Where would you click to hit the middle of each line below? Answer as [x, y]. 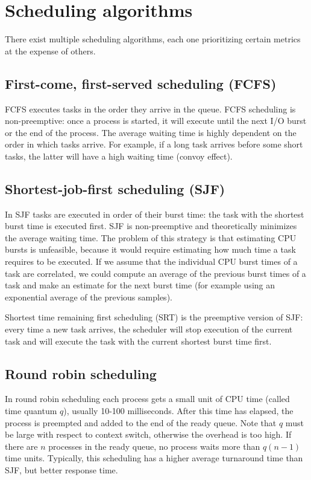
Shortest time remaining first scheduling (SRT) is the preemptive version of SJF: [154, 317]
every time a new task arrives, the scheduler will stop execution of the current [149, 329]
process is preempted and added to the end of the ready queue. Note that [141, 422]
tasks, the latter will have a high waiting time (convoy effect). [119, 156]
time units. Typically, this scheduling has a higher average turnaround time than [154, 458]
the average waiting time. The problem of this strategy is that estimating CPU [151, 237]
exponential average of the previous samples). [89, 297]
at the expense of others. [50, 50]
